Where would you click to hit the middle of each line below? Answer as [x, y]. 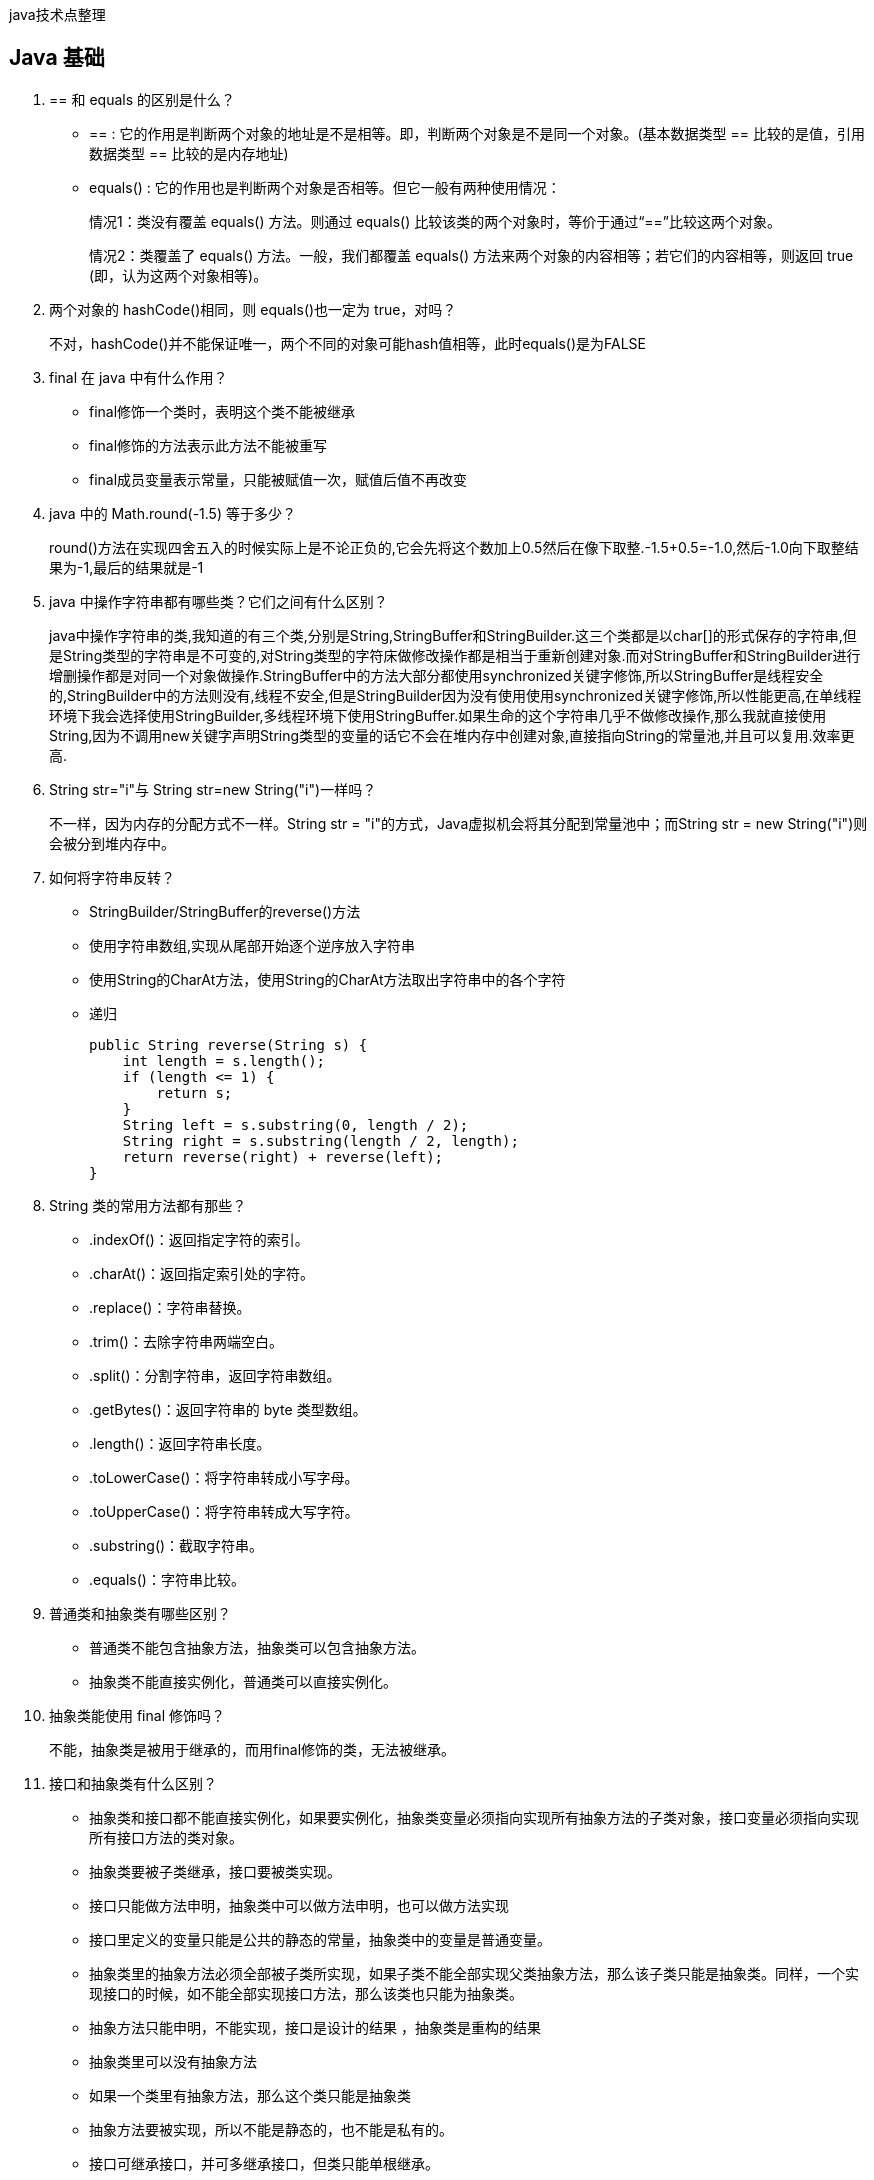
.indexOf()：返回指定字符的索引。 [199, 1239]
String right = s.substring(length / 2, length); [320, 1140]
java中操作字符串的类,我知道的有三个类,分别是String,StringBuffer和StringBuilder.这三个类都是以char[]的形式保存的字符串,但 [453, 635]
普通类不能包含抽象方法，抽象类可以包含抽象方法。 [257, 1647]
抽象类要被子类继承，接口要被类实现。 [215, 1871]
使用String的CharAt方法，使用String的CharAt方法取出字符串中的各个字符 [327, 979]
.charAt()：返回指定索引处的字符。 [202, 1273]
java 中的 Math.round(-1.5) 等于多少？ [172, 513]
